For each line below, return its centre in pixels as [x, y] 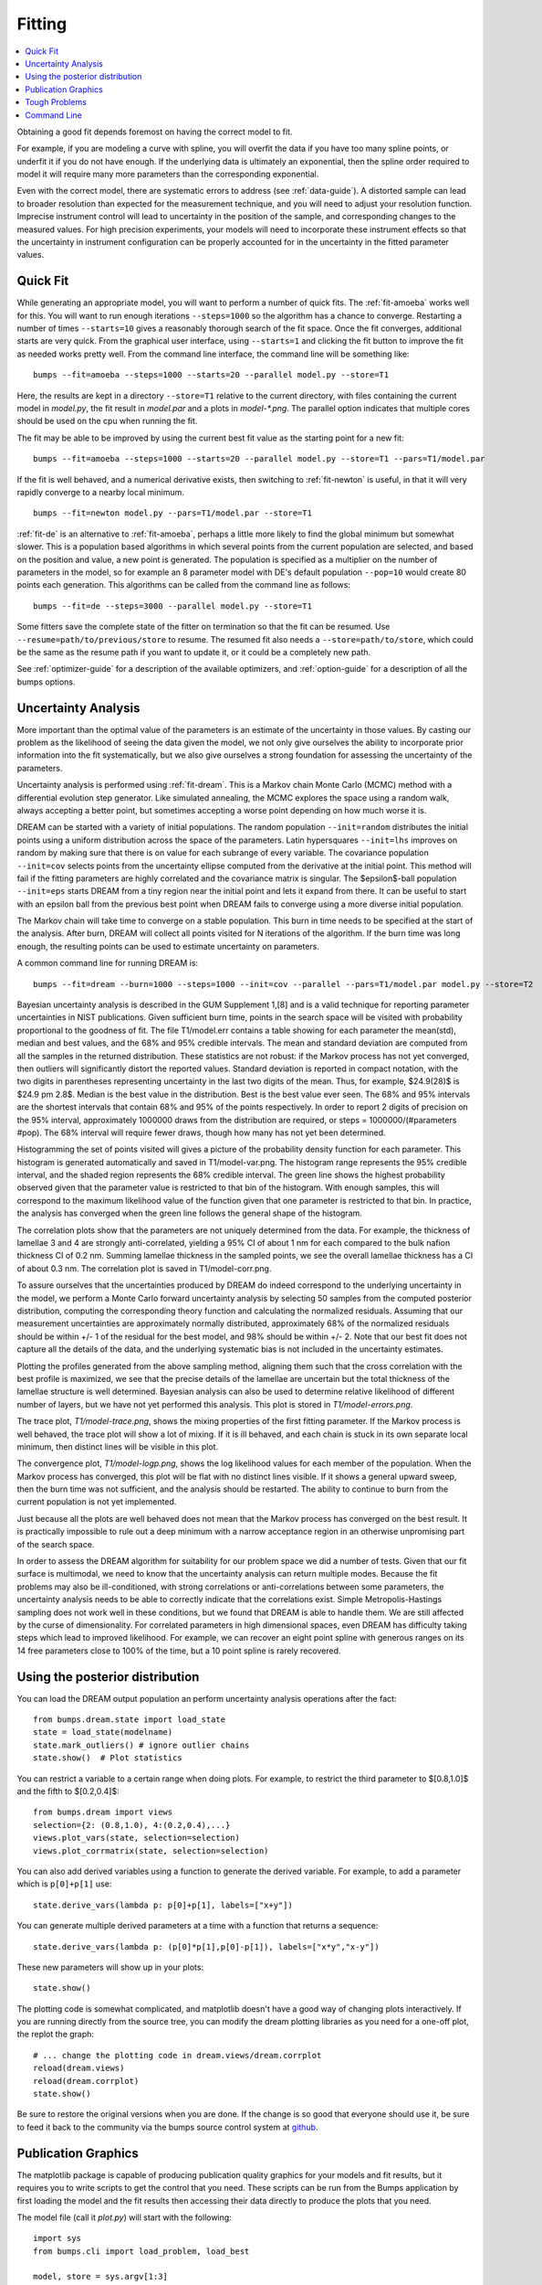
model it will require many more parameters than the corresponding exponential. [168, 175]
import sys [57, 2238]
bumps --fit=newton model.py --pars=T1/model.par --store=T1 [172, 513]
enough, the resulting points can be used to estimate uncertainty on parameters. [168, 946]
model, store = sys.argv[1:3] [101, 2277]
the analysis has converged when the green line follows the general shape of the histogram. [189, 1213]
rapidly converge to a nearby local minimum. [100, 492]
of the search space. [56, 1544]
